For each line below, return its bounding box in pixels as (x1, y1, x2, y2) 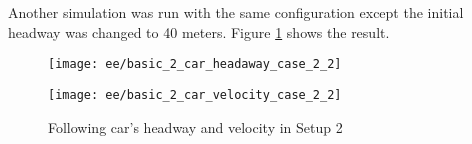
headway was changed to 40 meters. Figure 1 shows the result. (8, 21, 390, 42)
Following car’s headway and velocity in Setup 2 (48, 116, 343, 137)
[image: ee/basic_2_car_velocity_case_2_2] (48, 87, 342, 102)
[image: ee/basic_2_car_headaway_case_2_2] (48, 57, 342, 72)
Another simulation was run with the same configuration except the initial (8, 2, 464, 22)
